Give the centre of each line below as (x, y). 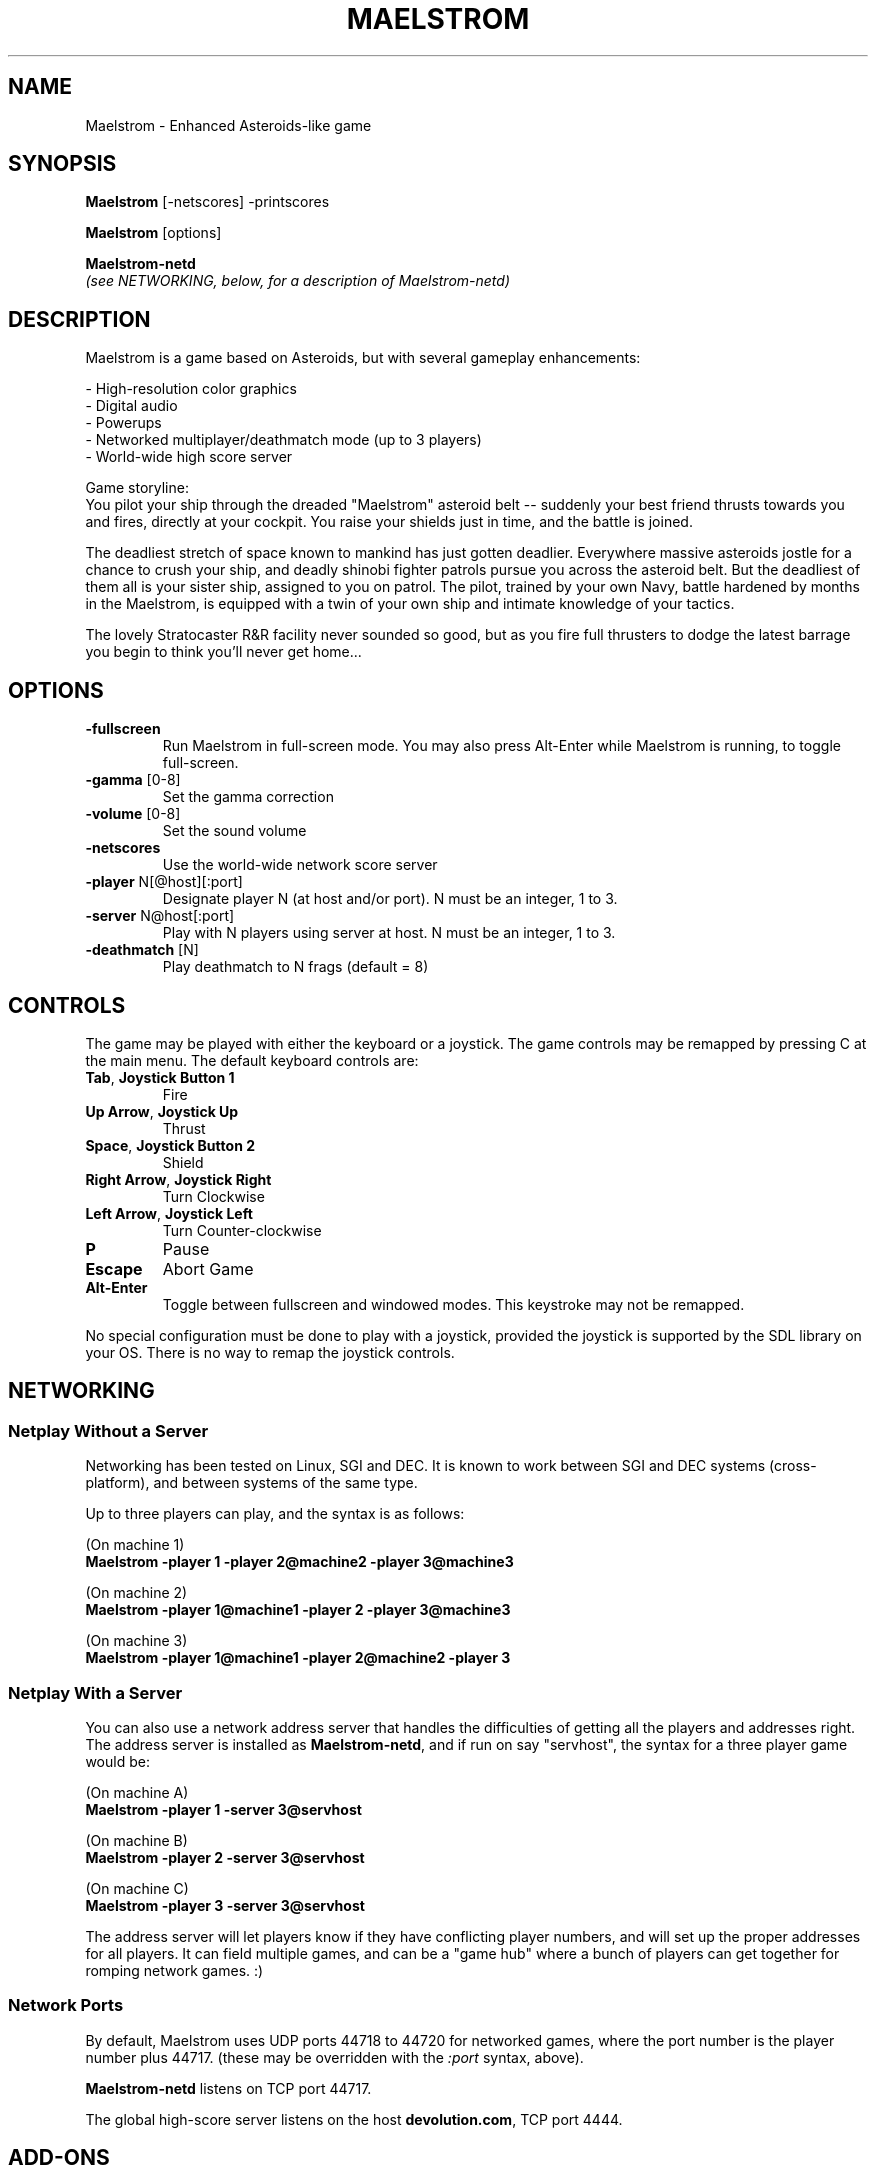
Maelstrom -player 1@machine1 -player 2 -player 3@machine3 (298, 1610)
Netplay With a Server (95, 1692)
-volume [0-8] (133, 814)
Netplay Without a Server (108, 1430)
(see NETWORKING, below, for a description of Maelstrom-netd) (297, 281)
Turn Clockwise (213, 1196)
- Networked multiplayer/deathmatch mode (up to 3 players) (283, 440)
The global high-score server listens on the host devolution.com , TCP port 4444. (354, 2119)
